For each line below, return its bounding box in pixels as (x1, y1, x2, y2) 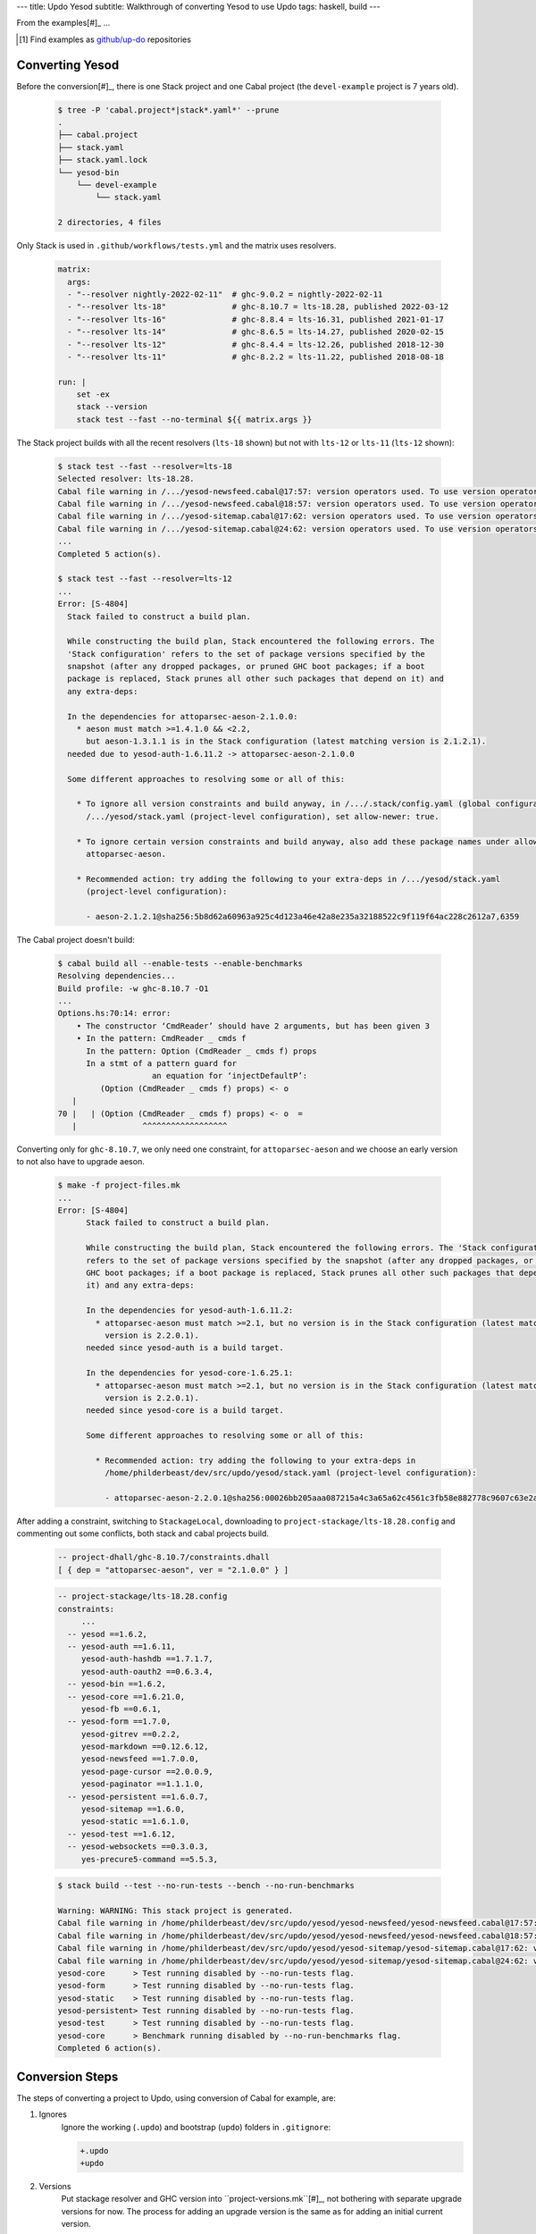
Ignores (38, 2109, 67, 2120)
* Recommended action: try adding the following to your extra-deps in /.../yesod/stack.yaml (76, 874, 500, 884)
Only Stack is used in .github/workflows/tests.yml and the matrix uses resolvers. (16, 240, 337, 251)
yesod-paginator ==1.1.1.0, (80, 1779, 205, 1789)
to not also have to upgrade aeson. (16, 1156, 145, 1167)
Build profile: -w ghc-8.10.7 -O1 (57, 983, 209, 994)
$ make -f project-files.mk (57, 1180, 180, 1190)
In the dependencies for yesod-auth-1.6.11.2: (86, 1306, 294, 1315)
